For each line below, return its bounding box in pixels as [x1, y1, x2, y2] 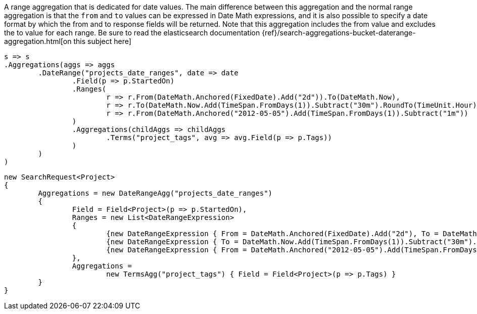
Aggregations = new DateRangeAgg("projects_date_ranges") [38, 189, 273, 197]
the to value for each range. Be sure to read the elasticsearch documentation [4, 28, 260, 37]
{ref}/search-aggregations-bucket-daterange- [262, 28, 416, 37]
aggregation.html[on [4, 37, 72, 46]
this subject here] [73, 37, 131, 46]
